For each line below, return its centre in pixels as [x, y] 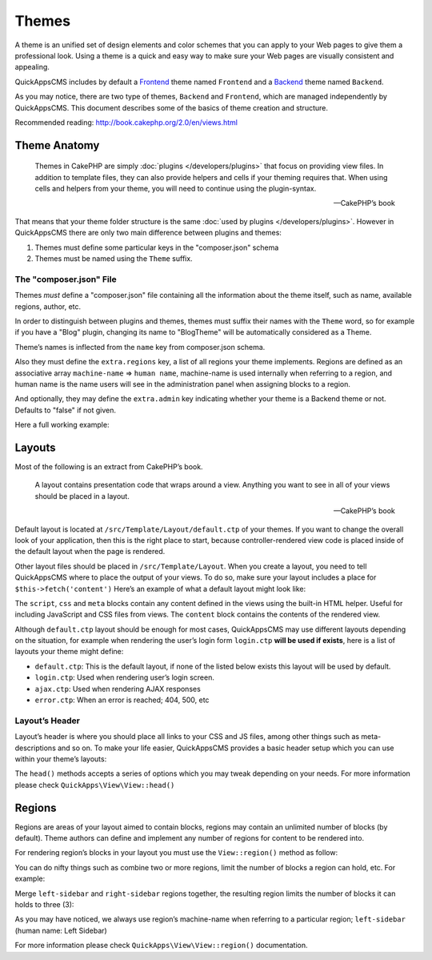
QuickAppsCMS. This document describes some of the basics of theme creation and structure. [171, 107]
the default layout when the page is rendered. [90, 552]
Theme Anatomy [57, 145]
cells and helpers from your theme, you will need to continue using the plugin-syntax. [176, 189]
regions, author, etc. [48, 306]
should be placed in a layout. [82, 496]
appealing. [32, 67]
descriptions [35, 748]
